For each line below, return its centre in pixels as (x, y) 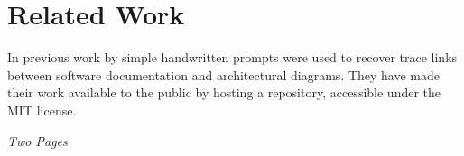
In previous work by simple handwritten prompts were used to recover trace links (232, 57)
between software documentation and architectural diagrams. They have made (224, 74)
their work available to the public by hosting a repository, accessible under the (224, 92)
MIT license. (42, 110)
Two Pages (37, 140)
